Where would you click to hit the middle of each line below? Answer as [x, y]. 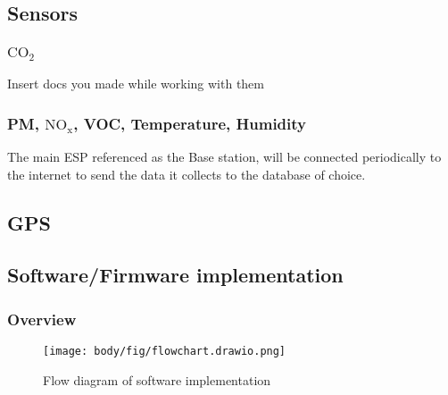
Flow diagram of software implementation [157, 379]
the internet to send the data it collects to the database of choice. [187, 174]
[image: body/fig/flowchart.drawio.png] [165, 351]
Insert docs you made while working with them [136, 84]
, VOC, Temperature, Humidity [190, 123]
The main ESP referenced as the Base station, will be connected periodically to [224, 156]
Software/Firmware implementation [175, 275]
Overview [42, 319]
